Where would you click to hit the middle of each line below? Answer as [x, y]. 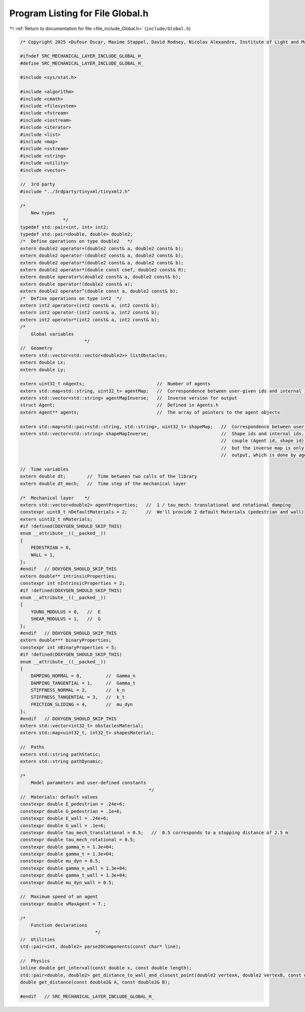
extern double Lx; [43, 362]
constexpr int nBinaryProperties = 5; [68, 647]
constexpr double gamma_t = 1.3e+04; [67, 854]
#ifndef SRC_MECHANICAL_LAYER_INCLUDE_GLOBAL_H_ [82, 56]
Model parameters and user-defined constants [88, 783]
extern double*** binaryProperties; [66, 640]
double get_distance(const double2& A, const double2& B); [95, 982]
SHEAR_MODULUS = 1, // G [66, 619]
